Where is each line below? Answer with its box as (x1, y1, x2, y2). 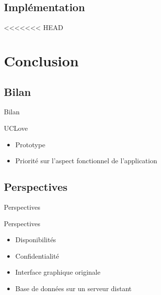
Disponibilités (15, 234, 56, 245)
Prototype (15, 139, 46, 149)
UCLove (4, 123, 28, 133)
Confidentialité (15, 250, 59, 261)
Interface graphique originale (15, 267, 100, 277)
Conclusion (4, 50, 79, 70)
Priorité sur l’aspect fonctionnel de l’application (15, 155, 157, 166)
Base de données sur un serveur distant (15, 283, 132, 293)
